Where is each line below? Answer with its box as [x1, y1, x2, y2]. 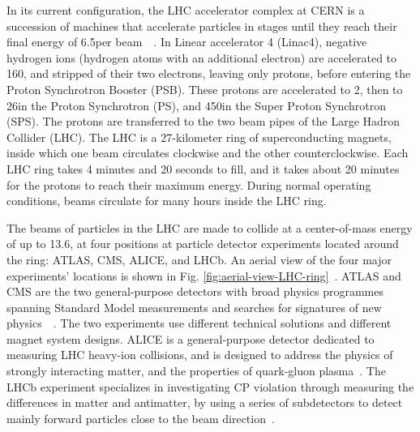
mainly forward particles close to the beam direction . [6, 409, 275, 426]
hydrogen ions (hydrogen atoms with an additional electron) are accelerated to [6, 49, 397, 66]
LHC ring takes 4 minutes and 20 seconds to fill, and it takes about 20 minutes [6, 160, 400, 177]
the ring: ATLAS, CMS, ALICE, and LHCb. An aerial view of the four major [6, 250, 392, 267]
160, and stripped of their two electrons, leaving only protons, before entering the [6, 65, 411, 82]
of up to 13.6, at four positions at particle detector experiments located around [6, 235, 399, 252]
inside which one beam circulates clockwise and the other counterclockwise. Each [6, 144, 409, 161]
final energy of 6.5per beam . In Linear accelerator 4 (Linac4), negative [6, 33, 367, 50]
